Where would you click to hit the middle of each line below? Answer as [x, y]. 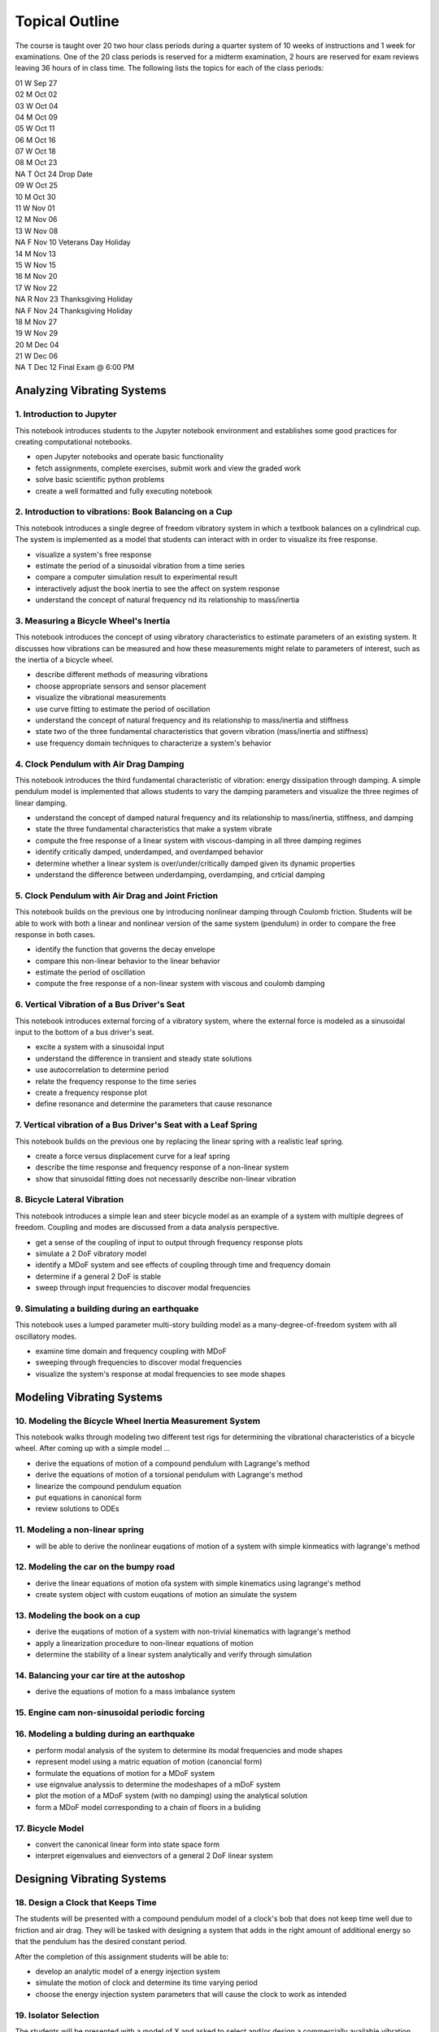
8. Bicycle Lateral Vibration [70, 1200]
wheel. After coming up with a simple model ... [93, 1448]
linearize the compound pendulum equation [109, 1486]
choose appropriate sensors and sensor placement [121, 686]
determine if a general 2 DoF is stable [98, 1276]
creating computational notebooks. [74, 442]
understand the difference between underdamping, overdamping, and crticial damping [180, 875]
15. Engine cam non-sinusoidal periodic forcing [110, 1713]
